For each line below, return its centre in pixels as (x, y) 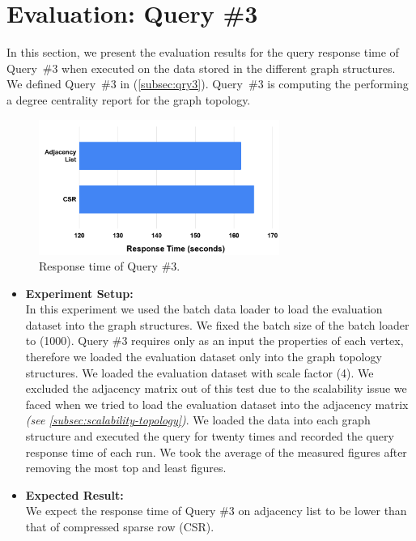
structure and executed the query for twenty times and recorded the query (210, 436)
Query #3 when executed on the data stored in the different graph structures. (201, 68)
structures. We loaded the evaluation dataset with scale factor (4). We (200, 372)
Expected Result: (74, 494)
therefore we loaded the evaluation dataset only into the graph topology (204, 357)
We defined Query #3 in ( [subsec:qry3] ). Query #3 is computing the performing (208, 84)
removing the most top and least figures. (126, 468)
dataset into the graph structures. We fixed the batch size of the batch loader (217, 324)
